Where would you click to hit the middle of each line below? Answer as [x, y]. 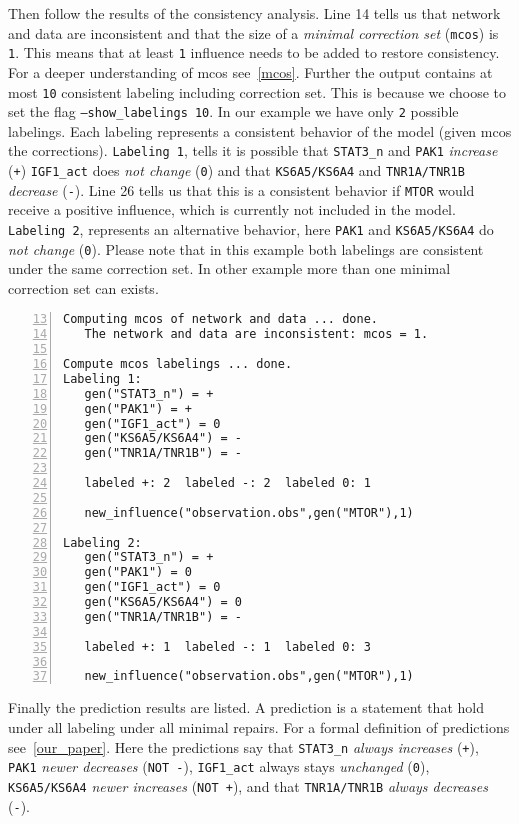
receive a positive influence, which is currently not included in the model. [232, 209]
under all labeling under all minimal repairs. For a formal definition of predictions [259, 726]
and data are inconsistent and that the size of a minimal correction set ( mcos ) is [253, 32]
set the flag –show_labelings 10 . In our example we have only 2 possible [233, 111]
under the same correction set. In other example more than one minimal [229, 268]
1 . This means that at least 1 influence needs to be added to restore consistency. [254, 52]
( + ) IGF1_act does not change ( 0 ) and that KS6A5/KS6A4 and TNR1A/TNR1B [236, 170]
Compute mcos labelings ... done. [178, 364]
